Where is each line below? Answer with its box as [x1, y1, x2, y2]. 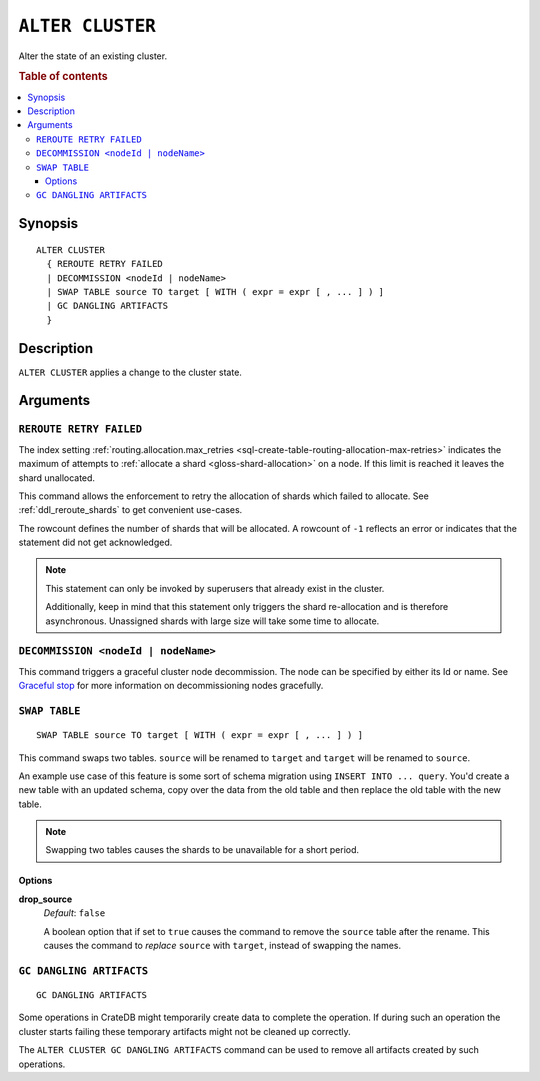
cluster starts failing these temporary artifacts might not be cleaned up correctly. [18, 1025, 352, 1037]
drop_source [18, 893, 73, 905]
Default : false [43, 907, 106, 919]
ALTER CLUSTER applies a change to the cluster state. [18, 366, 242, 378]
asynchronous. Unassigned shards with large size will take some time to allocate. [45, 615, 380, 627]
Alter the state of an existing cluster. [18, 50, 168, 62]
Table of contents [18, 70, 109, 84]
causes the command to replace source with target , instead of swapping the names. [43, 940, 402, 952]
